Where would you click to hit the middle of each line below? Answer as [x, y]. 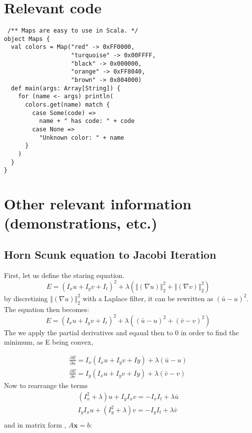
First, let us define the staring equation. [64, 275]
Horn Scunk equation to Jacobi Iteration [110, 254]
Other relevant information [98, 204]
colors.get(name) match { [67, 105]
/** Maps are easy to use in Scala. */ [73, 31]
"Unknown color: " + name [82, 138]
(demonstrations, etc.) [81, 223]
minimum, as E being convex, [49, 342]
